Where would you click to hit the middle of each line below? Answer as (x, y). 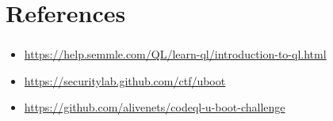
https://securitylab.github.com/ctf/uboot (125, 80)
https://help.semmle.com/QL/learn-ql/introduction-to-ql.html (175, 54)
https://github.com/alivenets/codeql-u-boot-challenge (155, 107)
